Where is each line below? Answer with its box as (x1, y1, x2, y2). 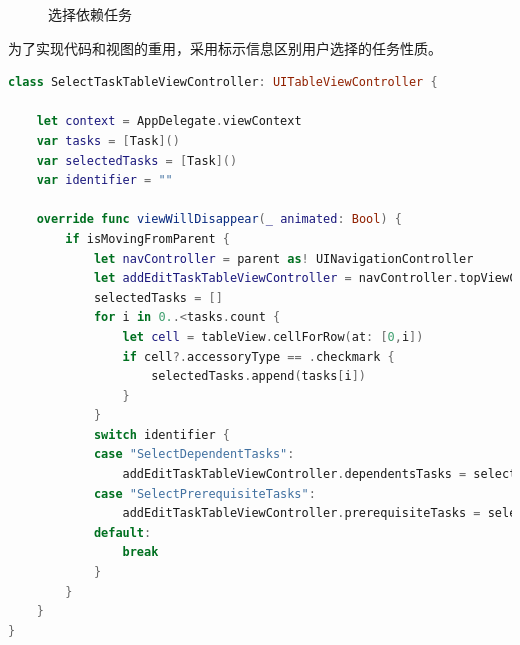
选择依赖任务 (48, 4, 132, 24)
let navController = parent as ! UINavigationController (93, 251, 474, 266)
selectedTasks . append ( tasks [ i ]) (151, 369, 367, 384)
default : (93, 525, 152, 540)
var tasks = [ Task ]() (36, 133, 180, 148)
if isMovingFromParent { (65, 231, 230, 246)
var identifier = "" (36, 173, 173, 188)
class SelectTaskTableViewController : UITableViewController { (8, 75, 438, 90)
